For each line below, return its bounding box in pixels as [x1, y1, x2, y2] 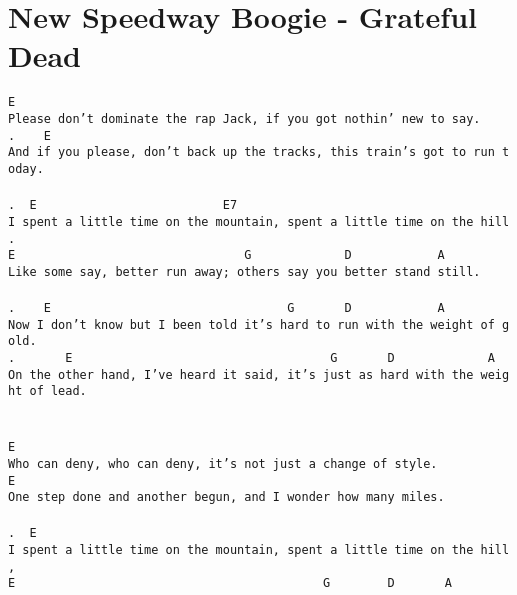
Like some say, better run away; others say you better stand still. [8, 264, 481, 279]
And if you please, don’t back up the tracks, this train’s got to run [8, 145, 495, 160]
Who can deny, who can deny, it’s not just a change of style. [8, 456, 438, 471]
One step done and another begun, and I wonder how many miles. [8, 490, 445, 505]
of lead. [29, 384, 87, 399]
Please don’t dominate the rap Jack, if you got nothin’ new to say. [8, 111, 481, 126]
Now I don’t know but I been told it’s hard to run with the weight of [8, 317, 495, 332]
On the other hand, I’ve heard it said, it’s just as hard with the [8, 367, 474, 382]
